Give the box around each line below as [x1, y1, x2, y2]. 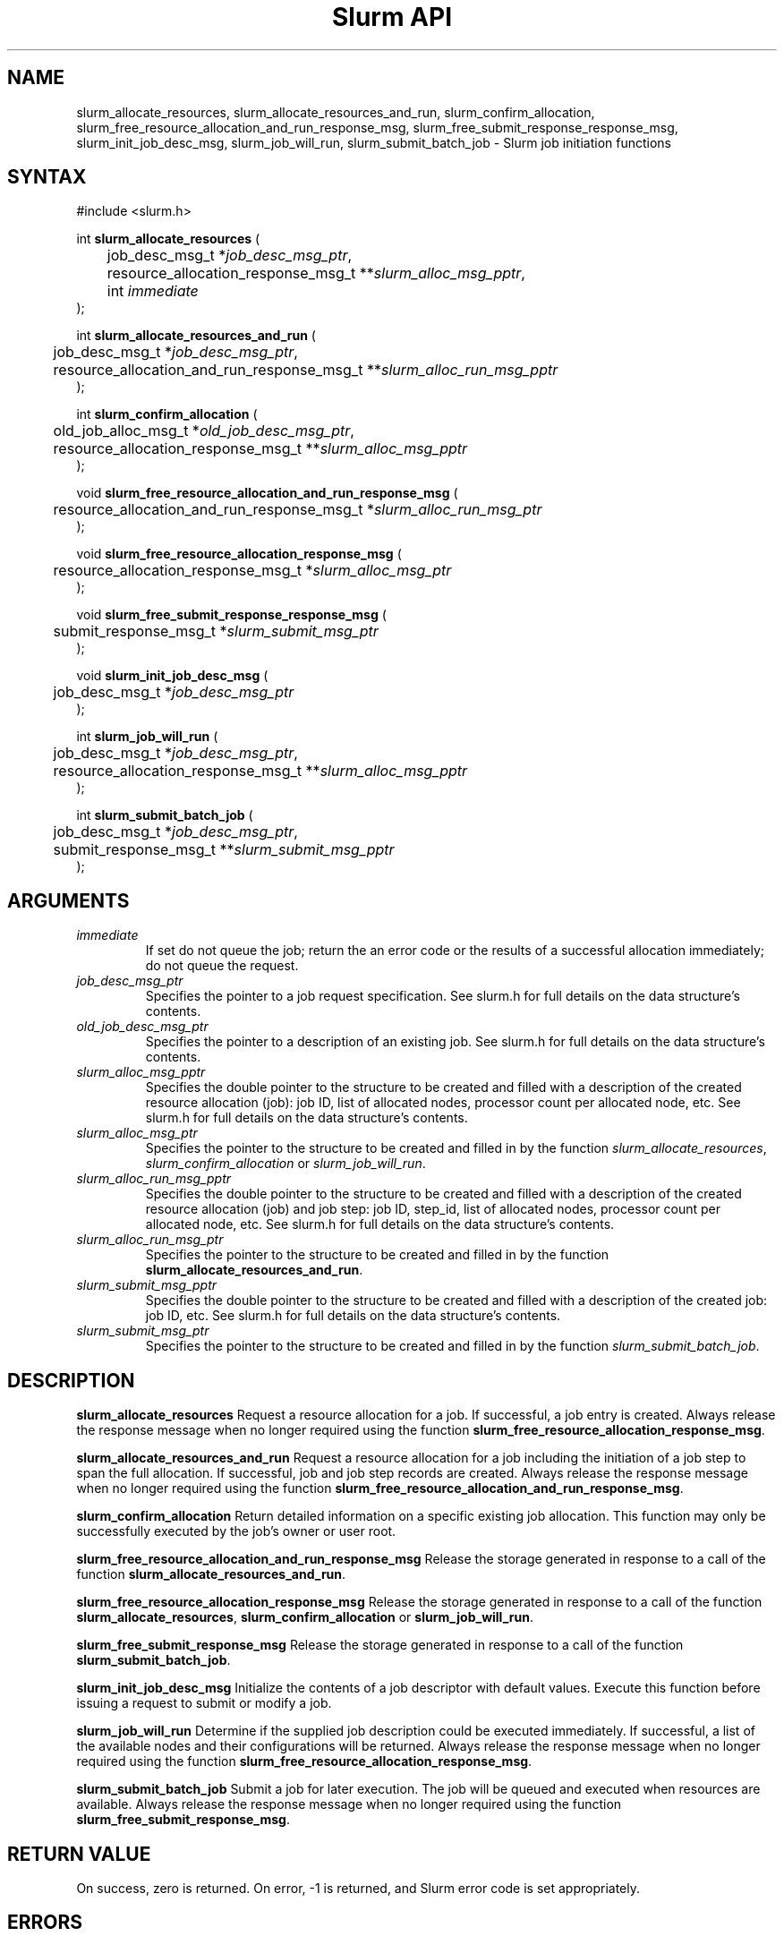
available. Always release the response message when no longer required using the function [76, 1796, 622, 1812]
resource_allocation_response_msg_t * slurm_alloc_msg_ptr [53, 561, 452, 580]
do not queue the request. [145, 958, 299, 974]
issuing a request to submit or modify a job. [76, 1695, 332, 1711]
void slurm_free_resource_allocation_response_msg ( [76, 546, 402, 562]
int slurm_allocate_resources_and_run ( [76, 328, 316, 344]
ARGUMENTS [7, 889, 130, 912]
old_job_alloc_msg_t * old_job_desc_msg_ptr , [53, 422, 354, 440]
